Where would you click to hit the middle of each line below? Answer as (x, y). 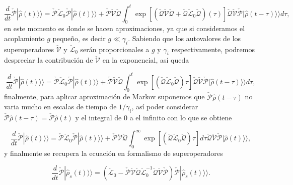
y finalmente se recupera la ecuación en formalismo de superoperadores (114, 153)
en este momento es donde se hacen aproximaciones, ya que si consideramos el (125, 28)
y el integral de (98, 118)
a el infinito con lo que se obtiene (181, 118)
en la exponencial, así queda (146, 60)
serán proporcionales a (115, 49)
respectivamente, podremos (213, 49)
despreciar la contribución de (49, 60)
